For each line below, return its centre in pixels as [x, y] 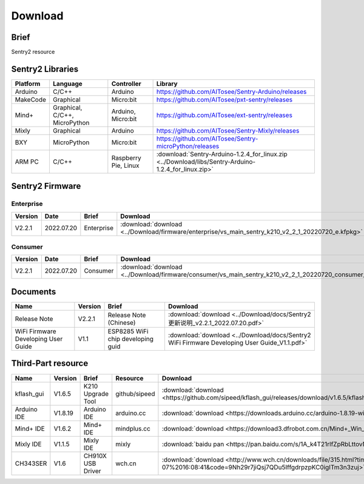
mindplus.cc [133, 428]
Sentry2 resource [33, 52]
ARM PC [27, 162]
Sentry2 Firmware [46, 186]
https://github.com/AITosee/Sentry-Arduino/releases [231, 91]
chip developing [131, 339]
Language [68, 84]
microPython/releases [188, 146]
